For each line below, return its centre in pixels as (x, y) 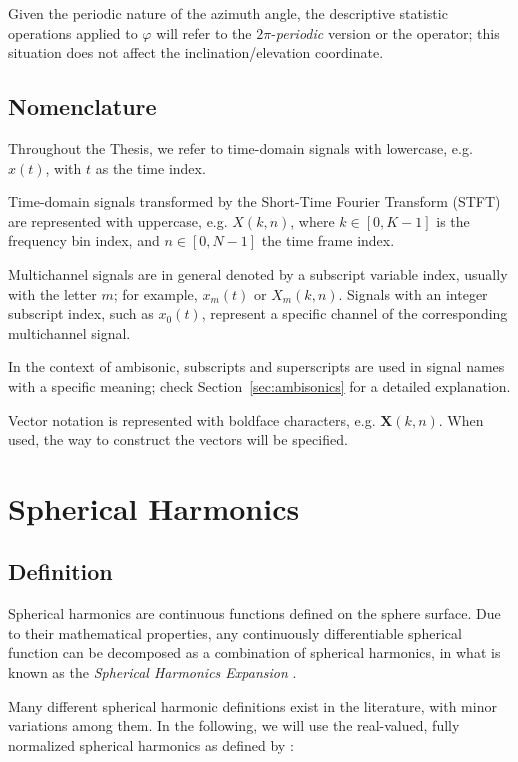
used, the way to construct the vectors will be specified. (178, 439)
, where (312, 220)
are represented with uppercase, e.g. (118, 220)
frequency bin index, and (84, 240)
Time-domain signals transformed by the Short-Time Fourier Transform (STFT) (254, 201)
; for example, (155, 293)
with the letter (52, 293)
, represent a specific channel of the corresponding (354, 313)
